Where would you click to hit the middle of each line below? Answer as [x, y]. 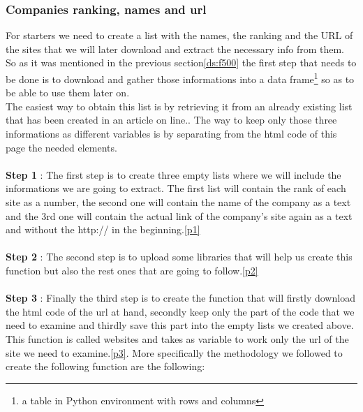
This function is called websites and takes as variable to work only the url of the [177, 338]
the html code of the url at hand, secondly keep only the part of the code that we [180, 311]
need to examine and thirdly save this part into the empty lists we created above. [180, 325]
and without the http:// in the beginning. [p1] [103, 229]
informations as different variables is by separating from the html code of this [171, 134]
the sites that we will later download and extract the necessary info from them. [175, 49]
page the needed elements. [61, 147]
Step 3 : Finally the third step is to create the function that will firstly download [180, 298]
